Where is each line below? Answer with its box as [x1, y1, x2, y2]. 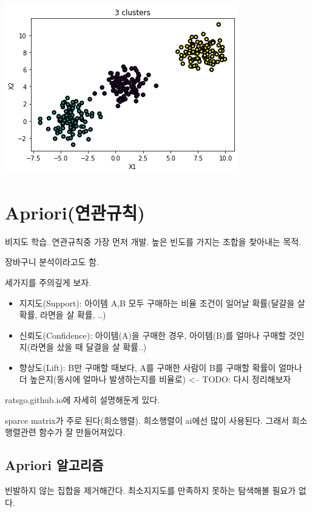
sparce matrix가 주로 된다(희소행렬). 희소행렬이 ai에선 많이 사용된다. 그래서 [5, 413, 289, 426]
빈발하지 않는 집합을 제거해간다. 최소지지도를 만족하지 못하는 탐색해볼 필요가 [5, 484, 296, 497]
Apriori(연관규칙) [5, 199, 145, 224]
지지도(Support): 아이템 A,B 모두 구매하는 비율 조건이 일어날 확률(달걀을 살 [19, 296, 305, 309]
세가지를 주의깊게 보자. [5, 275, 92, 288]
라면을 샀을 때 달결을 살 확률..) [30, 341, 147, 353]
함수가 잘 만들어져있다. [39, 426, 126, 438]
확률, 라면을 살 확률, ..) [19, 308, 106, 321]
